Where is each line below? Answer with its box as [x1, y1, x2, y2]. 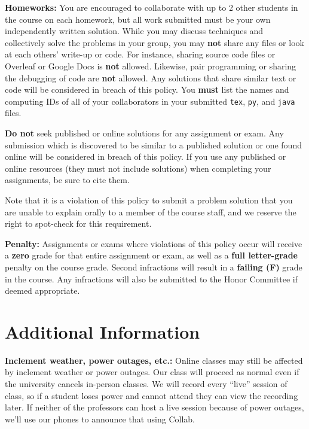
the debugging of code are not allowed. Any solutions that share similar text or [5, 71, 296, 84]
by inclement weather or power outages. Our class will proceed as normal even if [5, 366, 299, 378]
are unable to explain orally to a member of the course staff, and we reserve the [5, 205, 296, 218]
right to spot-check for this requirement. [5, 217, 152, 230]
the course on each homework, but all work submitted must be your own [5, 13, 271, 25]
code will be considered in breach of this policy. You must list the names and [5, 83, 289, 96]
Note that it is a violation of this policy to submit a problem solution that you [5, 193, 293, 206]
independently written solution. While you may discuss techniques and [5, 25, 264, 37]
